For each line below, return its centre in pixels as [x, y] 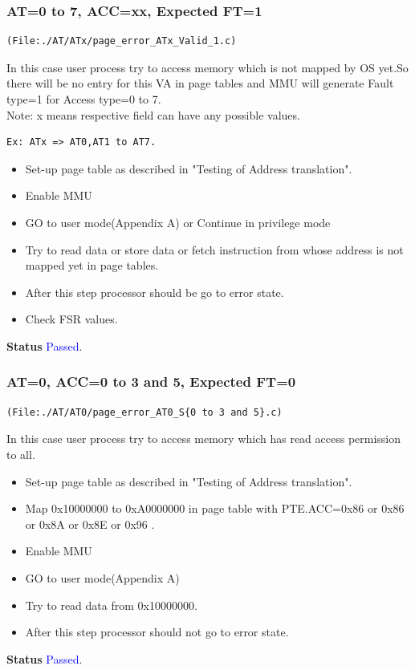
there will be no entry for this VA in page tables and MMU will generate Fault [200, 83]
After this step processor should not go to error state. [157, 632]
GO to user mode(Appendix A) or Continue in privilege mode [178, 222]
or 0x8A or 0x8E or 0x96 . [90, 524]
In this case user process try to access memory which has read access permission [204, 439]
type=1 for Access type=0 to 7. [84, 99]
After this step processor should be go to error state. [155, 292]
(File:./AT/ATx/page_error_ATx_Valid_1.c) [122, 41]
